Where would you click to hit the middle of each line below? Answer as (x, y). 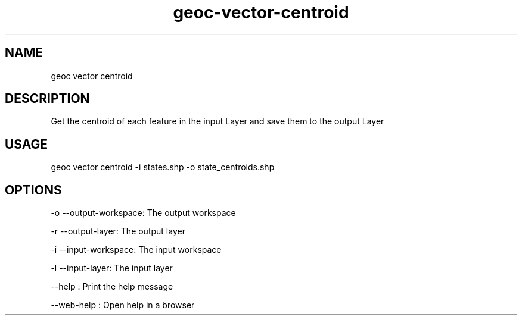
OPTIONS (33, 190)
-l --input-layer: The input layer (112, 268)
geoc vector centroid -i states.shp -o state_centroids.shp (163, 167)
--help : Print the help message (112, 287)
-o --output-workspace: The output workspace (143, 213)
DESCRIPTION (47, 99)
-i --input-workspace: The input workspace (136, 250)
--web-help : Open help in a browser (123, 305)
